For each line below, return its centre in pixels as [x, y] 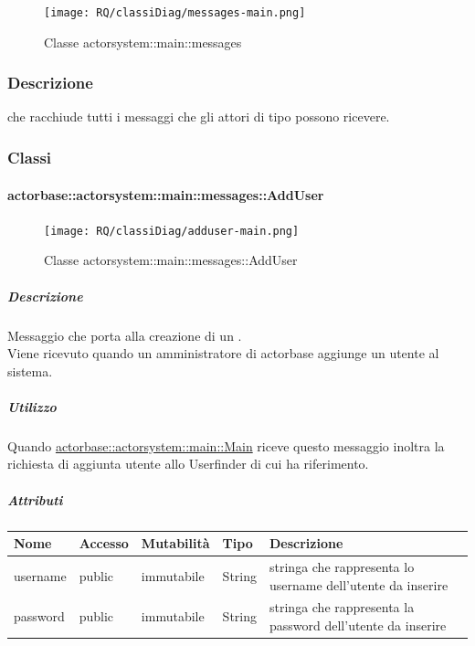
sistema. [30, 371]
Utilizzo [32, 406]
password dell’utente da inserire [358, 625]
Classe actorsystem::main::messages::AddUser [171, 260]
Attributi [35, 499]
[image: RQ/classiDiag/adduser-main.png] [172, 231]
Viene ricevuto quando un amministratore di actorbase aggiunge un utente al [223, 353]
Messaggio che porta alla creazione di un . [125, 335]
